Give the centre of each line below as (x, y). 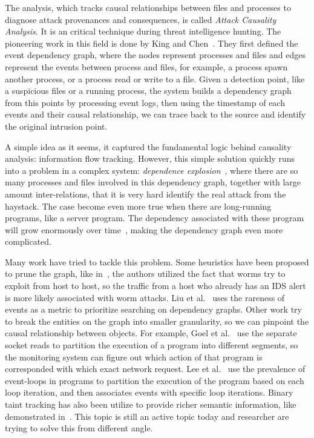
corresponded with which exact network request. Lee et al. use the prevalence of (155, 369)
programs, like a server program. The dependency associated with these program (155, 218)
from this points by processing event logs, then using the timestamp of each (145, 102)
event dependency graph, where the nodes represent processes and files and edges (155, 55)
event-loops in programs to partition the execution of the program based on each (155, 380)
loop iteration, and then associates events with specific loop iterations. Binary (149, 392)
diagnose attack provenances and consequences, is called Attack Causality (141, 19)
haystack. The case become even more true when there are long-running (138, 206)
